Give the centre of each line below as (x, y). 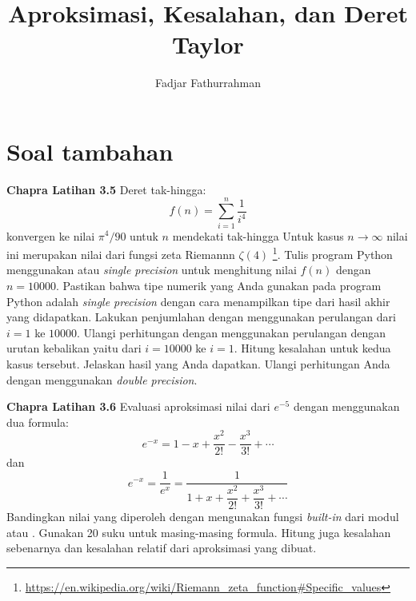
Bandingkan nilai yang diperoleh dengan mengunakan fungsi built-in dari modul (203, 517)
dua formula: (38, 422)
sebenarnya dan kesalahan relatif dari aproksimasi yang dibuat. (162, 548)
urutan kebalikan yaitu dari (74, 348)
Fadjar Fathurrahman (208, 83)
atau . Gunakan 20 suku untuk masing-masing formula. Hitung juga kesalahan (199, 532)
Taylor (208, 44)
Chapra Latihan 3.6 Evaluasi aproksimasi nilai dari (138, 406)
